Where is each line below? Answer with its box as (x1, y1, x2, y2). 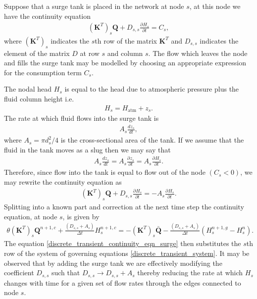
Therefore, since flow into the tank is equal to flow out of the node (4, 167, 206, 177)
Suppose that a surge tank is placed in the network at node (4, 1, 184, 11)
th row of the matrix (95, 35, 157, 46)
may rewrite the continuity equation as (4, 177, 122, 187)
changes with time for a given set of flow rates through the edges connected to (4, 277, 241, 288)
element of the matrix (4, 48, 70, 58)
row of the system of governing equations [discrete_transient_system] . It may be (4, 248, 250, 258)
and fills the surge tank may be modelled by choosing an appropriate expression (4, 57, 247, 68)
